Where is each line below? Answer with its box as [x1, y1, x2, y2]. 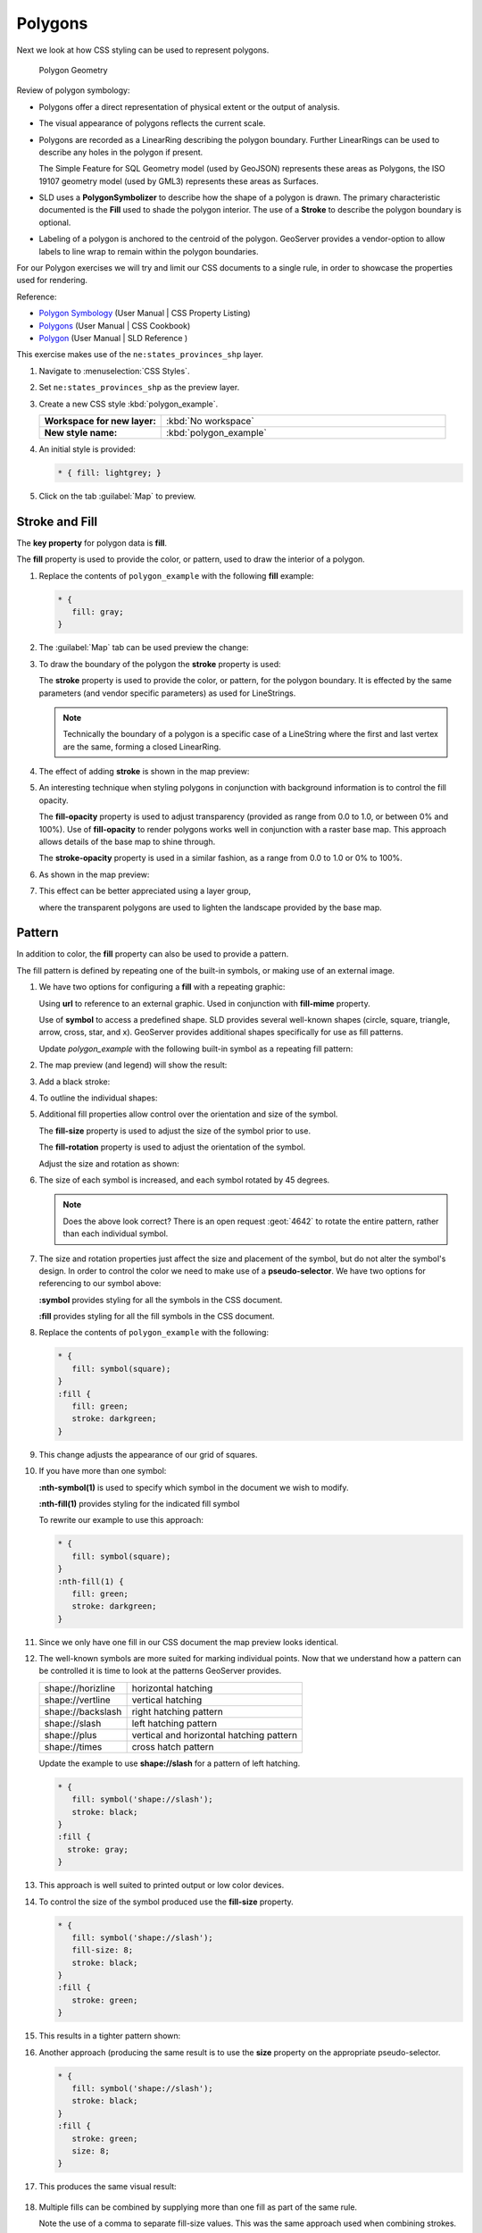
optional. [38, 217, 71, 228]
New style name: [44, 426, 118, 439]
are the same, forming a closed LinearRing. [62, 741, 221, 752]
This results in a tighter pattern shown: [38, 2030, 181, 2041]
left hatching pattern [131, 1717, 218, 1729]
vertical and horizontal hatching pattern [131, 1728, 298, 1741]
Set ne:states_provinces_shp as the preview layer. [38, 382, 240, 393]
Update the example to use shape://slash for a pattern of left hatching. [38, 1758, 301, 1769]
